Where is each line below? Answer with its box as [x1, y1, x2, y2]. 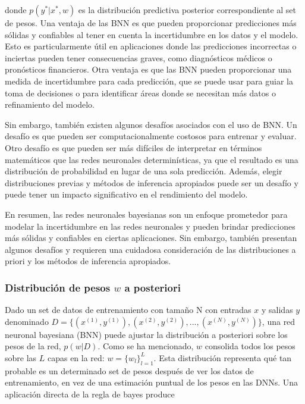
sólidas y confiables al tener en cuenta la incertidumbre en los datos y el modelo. [5, 28, 298, 40]
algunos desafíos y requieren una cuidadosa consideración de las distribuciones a [5, 243, 296, 255]
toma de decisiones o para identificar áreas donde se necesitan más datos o [5, 86, 276, 99]
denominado [5, 315, 49, 327]
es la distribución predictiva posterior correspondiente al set [78, 4, 297, 15]
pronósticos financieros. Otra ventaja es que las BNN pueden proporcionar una [5, 63, 292, 76]
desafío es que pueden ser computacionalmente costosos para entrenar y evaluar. [5, 130, 297, 142]
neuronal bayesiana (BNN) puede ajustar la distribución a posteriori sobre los [5, 328, 288, 340]
